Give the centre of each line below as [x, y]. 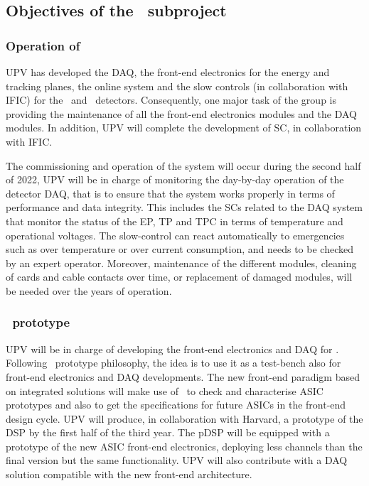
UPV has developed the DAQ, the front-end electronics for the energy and [168, 72]
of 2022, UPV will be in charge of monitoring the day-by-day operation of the [175, 179]
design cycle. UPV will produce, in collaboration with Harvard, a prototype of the [184, 418]
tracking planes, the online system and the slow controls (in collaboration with [177, 86]
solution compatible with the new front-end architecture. [129, 474]
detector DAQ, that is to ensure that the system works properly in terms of [170, 193]
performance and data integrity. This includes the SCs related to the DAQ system [184, 207]
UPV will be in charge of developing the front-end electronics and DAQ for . [172, 349]
